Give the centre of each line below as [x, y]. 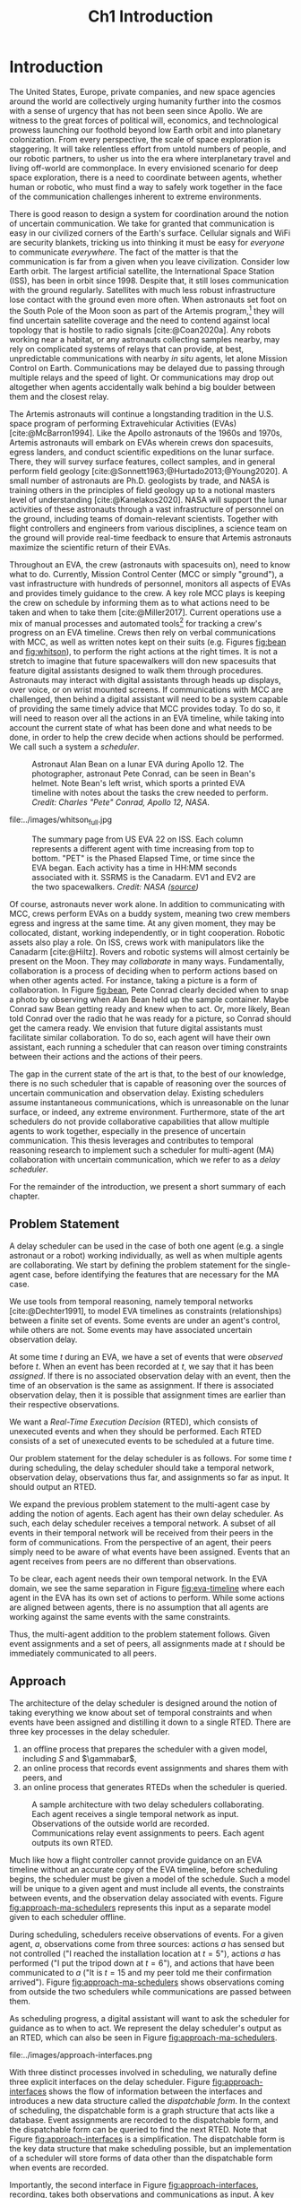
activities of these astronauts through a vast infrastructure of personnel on [147, 509]
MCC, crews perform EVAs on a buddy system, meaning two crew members [150, 914]
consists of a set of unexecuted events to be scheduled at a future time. [142, 1441]
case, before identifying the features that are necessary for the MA [156, 1274]
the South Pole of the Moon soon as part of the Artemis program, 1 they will [147, 309]
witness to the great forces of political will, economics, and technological [144, 120]
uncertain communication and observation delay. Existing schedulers [137, 1093]
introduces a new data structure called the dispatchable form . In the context [150, 2100]
